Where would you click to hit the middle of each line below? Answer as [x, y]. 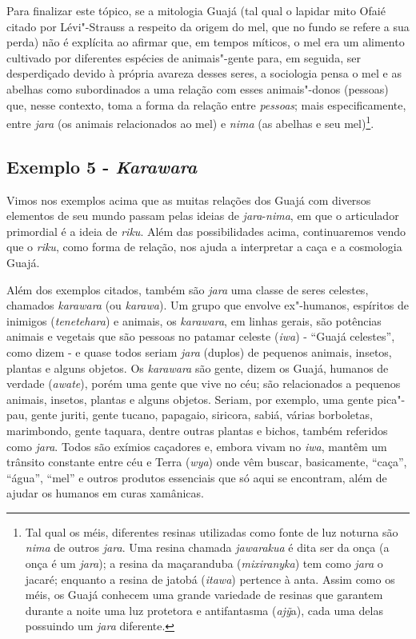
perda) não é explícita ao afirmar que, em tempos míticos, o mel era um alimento [206, 42]
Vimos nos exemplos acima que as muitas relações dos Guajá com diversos [189, 200]
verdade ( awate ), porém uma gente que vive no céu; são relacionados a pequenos [204, 383]
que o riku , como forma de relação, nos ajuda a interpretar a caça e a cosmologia [204, 247]
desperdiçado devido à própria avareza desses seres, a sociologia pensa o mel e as [204, 73]
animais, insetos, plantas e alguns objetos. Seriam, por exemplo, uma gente [190, 399]
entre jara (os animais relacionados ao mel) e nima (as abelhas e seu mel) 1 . [190, 122]
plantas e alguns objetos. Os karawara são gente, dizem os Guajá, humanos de [198, 367]
